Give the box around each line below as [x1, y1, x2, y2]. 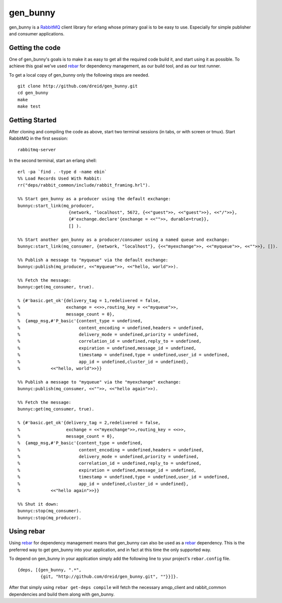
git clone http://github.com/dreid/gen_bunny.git [17, 83, 138, 89]
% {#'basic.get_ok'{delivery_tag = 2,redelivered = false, [17, 420, 161, 426]
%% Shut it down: [17, 501, 59, 507]
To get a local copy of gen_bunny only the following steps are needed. [9, 72, 150, 78]
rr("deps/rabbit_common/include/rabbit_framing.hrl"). [17, 182, 151, 188]
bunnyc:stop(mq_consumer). [17, 508, 82, 514]
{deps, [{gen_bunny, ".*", [17, 567, 82, 572]
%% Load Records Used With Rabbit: [17, 176, 102, 181]
